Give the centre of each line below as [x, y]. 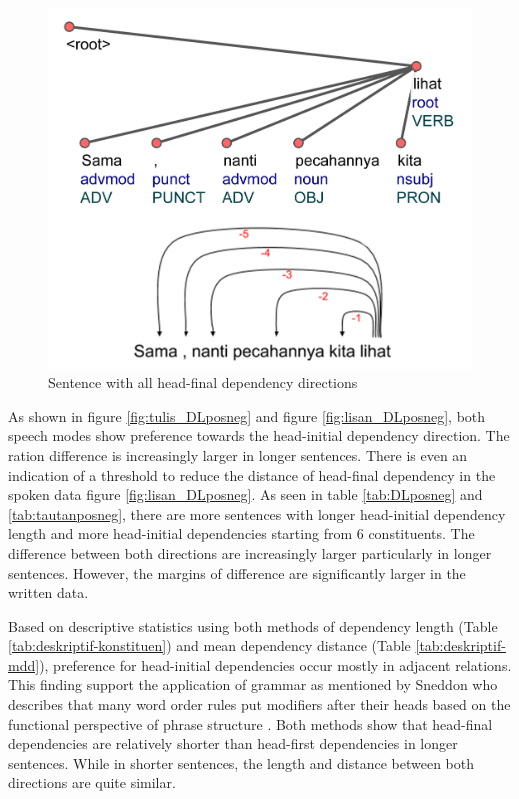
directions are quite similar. [92, 782]
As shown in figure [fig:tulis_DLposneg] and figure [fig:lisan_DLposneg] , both [247, 415]
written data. [48, 592]
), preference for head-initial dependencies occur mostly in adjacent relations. [275, 664]
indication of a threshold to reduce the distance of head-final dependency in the [252, 474]
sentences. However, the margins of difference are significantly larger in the [237, 572]
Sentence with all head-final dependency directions [203, 382]
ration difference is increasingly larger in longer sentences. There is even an [238, 454]
